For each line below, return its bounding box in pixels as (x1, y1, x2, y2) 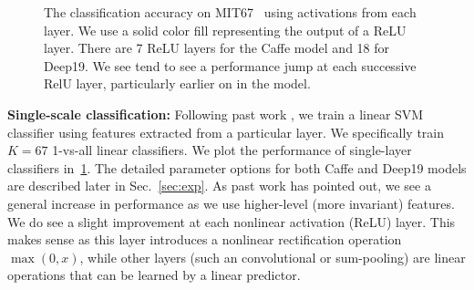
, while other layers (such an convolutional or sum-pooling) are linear (79, 247, 466, 266)
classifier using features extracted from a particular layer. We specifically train (7, 122, 445, 141)
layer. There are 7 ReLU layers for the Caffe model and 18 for (44, 38, 390, 57)
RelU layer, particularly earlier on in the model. (44, 74, 311, 93)
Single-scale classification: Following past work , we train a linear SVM (7, 104, 424, 123)
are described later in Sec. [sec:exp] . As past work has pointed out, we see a (7, 176, 431, 195)
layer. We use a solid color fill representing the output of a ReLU (44, 20, 407, 39)
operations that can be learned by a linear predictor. (7, 265, 301, 285)
